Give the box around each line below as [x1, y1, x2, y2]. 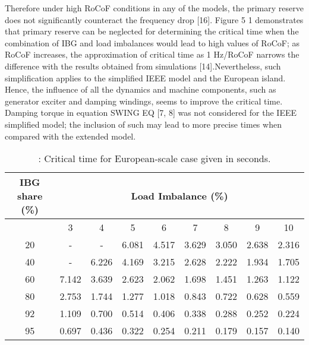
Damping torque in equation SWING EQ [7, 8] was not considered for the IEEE [5, 106, 297, 119]
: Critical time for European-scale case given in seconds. [38, 151, 271, 166]
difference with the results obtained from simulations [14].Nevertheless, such [5, 59, 281, 72]
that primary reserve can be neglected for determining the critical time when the [5, 25, 299, 37]
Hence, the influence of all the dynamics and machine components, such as [5, 83, 276, 96]
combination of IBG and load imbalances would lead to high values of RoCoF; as [5, 36, 299, 49]
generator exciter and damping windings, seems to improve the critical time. [5, 94, 283, 107]
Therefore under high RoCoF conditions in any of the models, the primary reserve [5, 2, 304, 14]
